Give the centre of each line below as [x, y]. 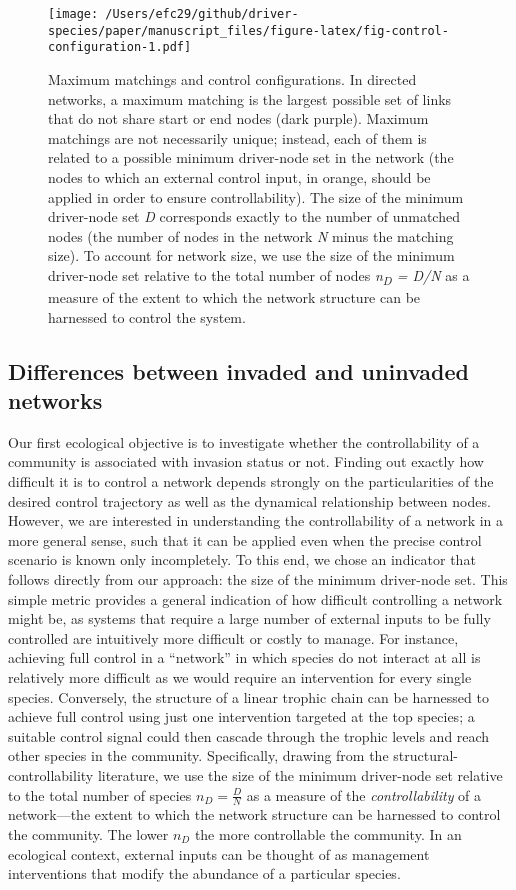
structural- [426, 755]
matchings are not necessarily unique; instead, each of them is [237, 137]
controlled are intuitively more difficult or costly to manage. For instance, [233, 637]
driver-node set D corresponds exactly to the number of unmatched [254, 216]
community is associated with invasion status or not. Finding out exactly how [246, 461]
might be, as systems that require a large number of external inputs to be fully [249, 618]
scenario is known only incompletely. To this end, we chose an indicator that [242, 559]
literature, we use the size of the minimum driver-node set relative [300, 774]
